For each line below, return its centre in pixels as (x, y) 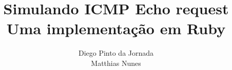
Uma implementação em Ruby (116, 28)
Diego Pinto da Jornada (116, 53)
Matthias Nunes (116, 63)
